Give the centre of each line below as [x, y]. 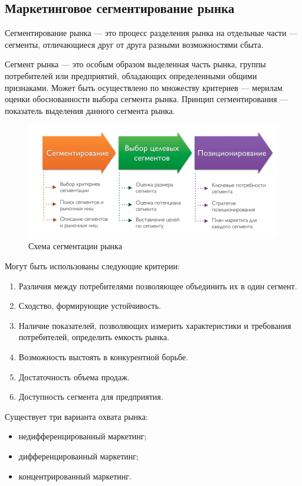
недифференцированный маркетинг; [83, 436]
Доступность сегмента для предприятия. [91, 397]
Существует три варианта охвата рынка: [76, 416]
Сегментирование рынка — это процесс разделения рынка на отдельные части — [151, 33]
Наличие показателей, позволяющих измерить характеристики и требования [155, 325]
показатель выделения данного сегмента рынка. [90, 110]
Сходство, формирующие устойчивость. [90, 306]
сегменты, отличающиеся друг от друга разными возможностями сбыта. [134, 44]
